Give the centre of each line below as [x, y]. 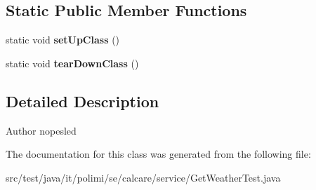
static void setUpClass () [63, 40]
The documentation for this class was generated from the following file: [158, 154]
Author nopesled [41, 130]
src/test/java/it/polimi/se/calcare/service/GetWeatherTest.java [143, 177]
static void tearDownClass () [72, 63]
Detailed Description [83, 101]
